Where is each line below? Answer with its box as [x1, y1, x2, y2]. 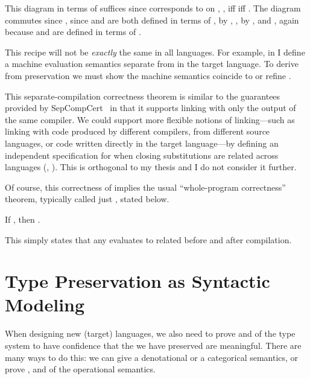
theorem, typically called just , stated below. [5, 193, 169, 205]
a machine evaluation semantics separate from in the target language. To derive [5, 57, 299, 70]
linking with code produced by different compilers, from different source [5, 125, 270, 138]
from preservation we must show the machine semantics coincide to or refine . [5, 69, 291, 81]
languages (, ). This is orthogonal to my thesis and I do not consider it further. [5, 161, 297, 173]
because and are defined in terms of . [5, 25, 141, 38]
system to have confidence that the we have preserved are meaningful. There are [5, 339, 302, 351]
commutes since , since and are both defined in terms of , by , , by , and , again [5, 13, 299, 26]
